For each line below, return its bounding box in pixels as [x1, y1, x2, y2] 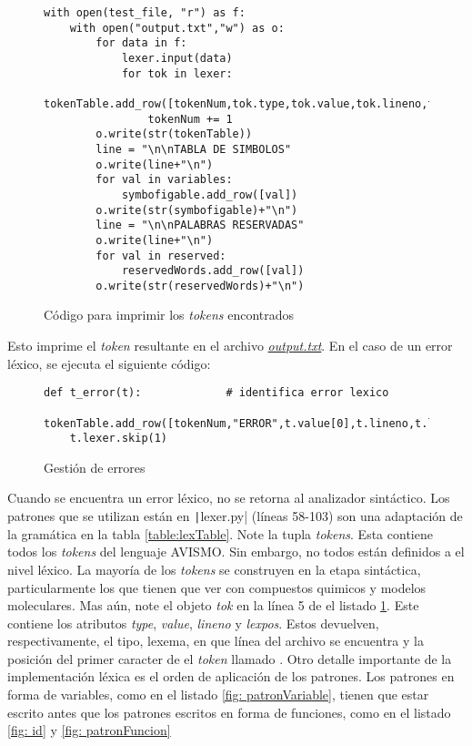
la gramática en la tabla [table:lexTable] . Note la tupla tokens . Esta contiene [7, 524, 433, 543]
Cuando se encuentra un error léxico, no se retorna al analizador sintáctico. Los [7, 488, 450, 507]
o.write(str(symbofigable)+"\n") [95, 203, 298, 217]
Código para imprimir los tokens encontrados [44, 305, 295, 324]
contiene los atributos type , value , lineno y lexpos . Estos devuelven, [7, 613, 379, 632]
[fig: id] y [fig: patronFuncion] [7, 720, 171, 740]
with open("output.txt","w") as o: [69, 21, 285, 35]
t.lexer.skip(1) [69, 432, 168, 445]
